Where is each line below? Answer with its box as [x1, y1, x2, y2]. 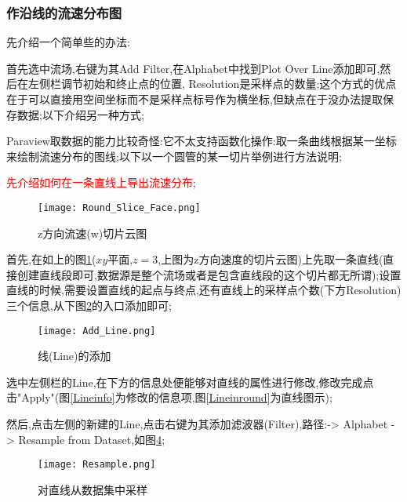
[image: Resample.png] [38, 459, 156, 471]
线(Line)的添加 [38, 347, 111, 364]
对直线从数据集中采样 [38, 481, 147, 497]
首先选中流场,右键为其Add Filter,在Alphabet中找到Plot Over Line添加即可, [6, 60, 380, 76]
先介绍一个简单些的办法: [6, 34, 130, 50]
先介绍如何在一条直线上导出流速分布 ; [6, 174, 196, 191]
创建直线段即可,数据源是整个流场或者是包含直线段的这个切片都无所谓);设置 [16, 266, 402, 282]
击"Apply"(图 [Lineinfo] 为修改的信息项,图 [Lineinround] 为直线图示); [6, 389, 333, 406]
